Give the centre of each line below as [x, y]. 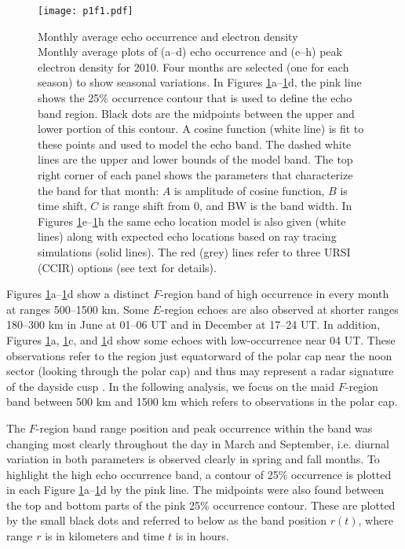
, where [376, 520]
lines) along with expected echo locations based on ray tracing [187, 236]
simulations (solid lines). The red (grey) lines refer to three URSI [194, 251]
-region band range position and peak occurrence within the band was [204, 427]
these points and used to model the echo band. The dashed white [195, 144]
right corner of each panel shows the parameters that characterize [195, 175]
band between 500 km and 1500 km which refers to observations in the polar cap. [202, 402]
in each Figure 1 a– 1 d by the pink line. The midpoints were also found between [195, 490]
